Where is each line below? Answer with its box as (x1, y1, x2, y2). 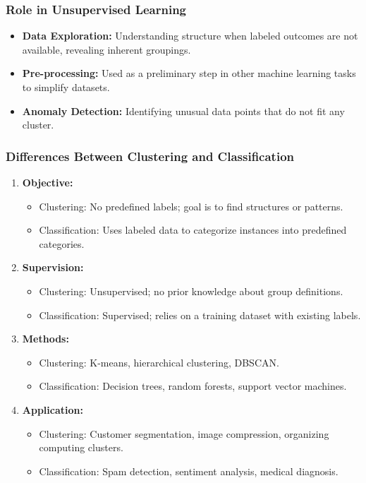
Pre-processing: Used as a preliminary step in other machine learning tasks (22, 66, 356, 80)
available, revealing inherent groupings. (22, 42, 191, 56)
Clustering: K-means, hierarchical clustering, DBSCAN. (39, 354, 279, 369)
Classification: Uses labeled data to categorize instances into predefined (39, 222, 347, 237)
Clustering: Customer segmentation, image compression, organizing (39, 426, 329, 441)
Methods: (22, 331, 69, 346)
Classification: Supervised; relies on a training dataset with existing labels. (39, 307, 361, 322)
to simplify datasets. (22, 80, 110, 94)
